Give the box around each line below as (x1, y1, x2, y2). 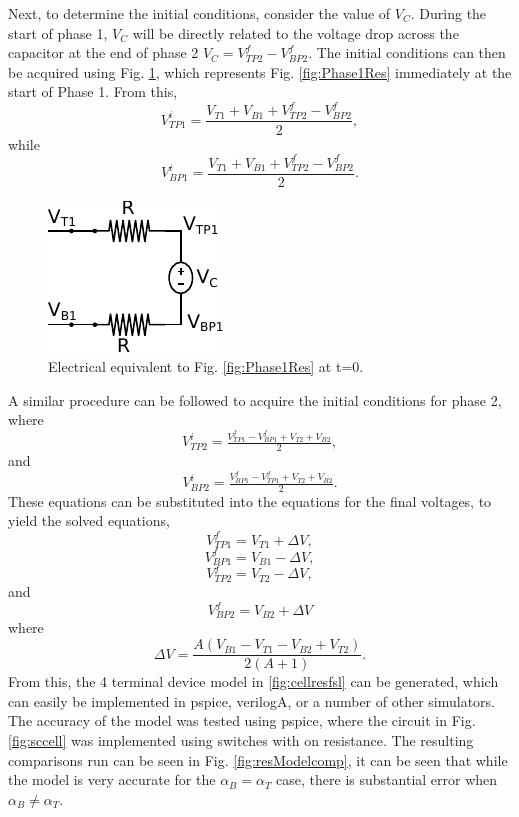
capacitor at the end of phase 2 (8, 42, 199, 63)
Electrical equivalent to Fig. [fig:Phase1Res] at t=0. (48, 356, 364, 377)
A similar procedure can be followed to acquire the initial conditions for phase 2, (8, 389, 502, 410)
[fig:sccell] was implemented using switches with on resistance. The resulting (8, 729, 474, 750)
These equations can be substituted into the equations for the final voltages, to (8, 490, 492, 511)
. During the (410, 3, 487, 23)
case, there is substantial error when (276, 769, 498, 790)
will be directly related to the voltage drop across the (132, 22, 459, 43)
